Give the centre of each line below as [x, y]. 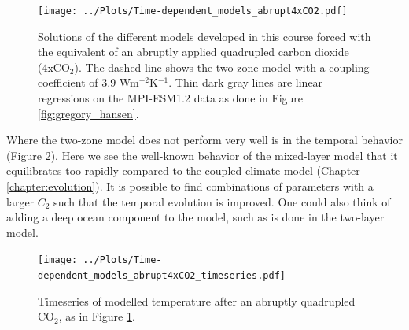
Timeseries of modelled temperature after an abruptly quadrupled [197, 300]
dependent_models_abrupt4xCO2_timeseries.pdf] [162, 276]
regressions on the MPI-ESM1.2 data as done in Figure [171, 98]
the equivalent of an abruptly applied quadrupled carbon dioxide [193, 52]
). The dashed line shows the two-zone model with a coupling [222, 67]
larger [20, 201]
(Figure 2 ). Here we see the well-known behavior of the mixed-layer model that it [202, 155]
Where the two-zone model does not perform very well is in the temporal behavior [204, 140]
